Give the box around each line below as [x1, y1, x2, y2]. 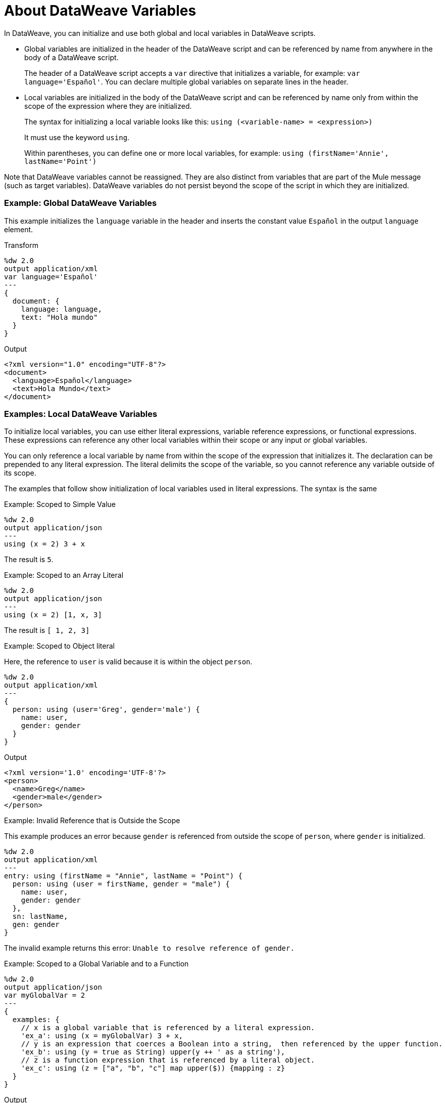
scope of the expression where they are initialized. [24, 101, 192, 110]
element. [4, 225, 33, 234]
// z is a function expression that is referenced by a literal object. [21, 1056, 315, 1065]
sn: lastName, [12, 912, 68, 921]
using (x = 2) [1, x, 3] [4, 611, 102, 619]
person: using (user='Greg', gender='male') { [12, 705, 200, 714]
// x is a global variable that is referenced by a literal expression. [21, 1024, 315, 1032]
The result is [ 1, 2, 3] [4, 626, 90, 635]
